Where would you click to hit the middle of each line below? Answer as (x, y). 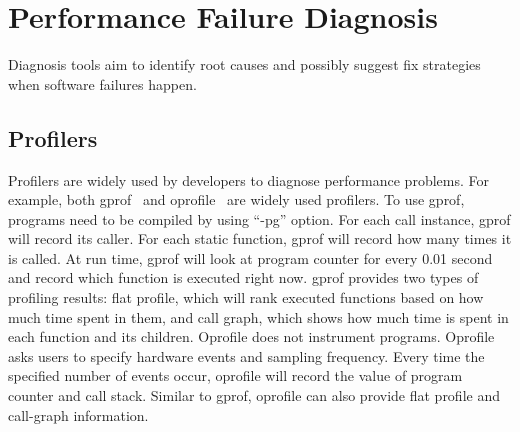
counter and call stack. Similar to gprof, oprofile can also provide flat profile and (254, 395)
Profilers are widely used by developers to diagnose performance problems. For (248, 179)
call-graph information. (78, 414)
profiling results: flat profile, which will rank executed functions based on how (246, 297)
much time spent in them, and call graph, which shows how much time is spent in (258, 316)
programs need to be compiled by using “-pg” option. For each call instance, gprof (259, 218)
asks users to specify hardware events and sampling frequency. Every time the (246, 355)
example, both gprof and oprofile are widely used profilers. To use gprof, (236, 199)
